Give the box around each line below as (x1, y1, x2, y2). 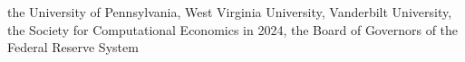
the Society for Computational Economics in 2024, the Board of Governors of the (7, 20, 459, 39)
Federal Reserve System (7, 38, 139, 57)
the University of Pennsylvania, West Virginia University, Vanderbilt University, (7, 3, 452, 21)
